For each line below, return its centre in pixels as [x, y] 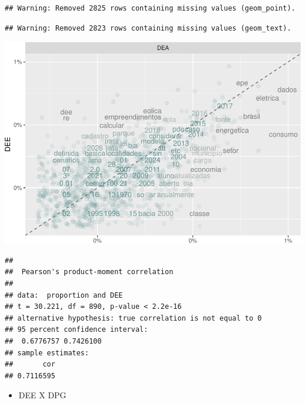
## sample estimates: [47, 353]
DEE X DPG [42, 395]
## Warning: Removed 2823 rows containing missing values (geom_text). [148, 28]
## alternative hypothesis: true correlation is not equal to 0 [133, 318]
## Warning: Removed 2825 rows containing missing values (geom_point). [150, 8]
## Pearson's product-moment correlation [89, 272]
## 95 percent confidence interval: [76, 330]
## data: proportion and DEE [64, 295]
